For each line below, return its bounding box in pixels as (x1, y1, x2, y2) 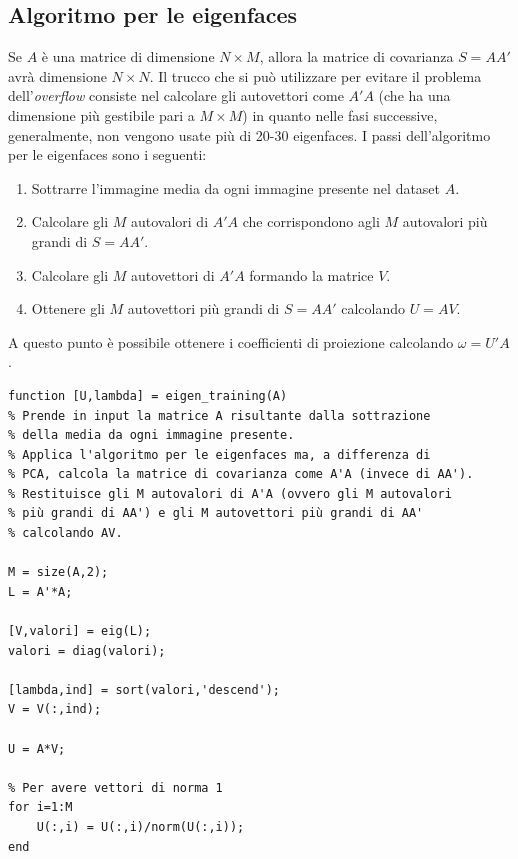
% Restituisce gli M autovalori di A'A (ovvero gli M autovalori (8, 486, 452, 501)
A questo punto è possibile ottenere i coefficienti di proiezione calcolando (8, 331, 454, 352)
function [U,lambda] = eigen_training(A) (8, 388, 288, 403)
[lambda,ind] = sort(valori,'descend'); (8, 682, 281, 697)
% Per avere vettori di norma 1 (8, 780, 223, 795)
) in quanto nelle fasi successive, (242, 104, 438, 125)
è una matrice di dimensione (41, 46, 215, 67)
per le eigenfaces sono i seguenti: (8, 144, 207, 165)
